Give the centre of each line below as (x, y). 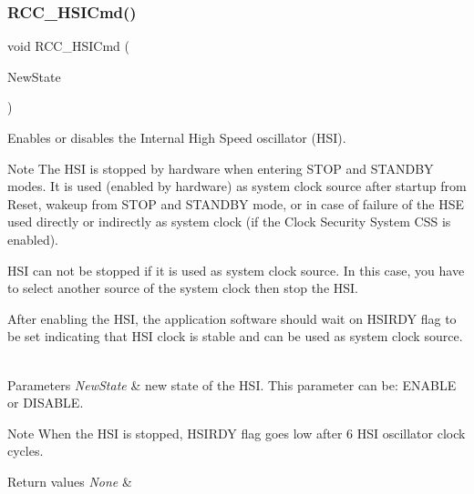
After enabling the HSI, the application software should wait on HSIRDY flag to (232, 318)
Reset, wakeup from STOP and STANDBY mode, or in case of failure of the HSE (236, 203)
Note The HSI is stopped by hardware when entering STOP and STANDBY (221, 168)
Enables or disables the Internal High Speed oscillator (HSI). (177, 137)
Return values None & (70, 481)
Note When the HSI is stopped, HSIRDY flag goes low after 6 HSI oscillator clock (237, 433)
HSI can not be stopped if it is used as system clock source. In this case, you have (236, 270)
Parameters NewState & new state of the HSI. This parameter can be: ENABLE (232, 384)
